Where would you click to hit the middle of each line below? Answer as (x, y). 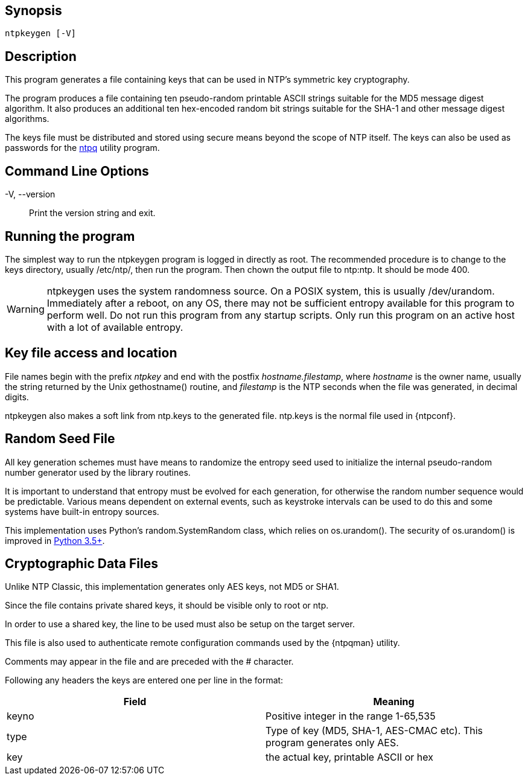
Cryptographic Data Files (82, 564)
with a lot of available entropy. (115, 327)
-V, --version (30, 194)
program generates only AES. (332, 743)
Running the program (70, 236)
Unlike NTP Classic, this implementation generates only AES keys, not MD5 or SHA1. (172, 587)
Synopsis (33, 11)
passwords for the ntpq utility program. (82, 148)
